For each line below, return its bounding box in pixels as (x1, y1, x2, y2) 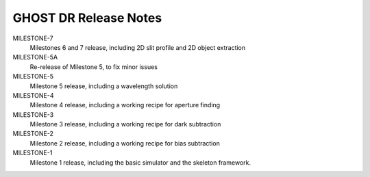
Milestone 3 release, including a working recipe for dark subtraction (29, 120, 221, 128)
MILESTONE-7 (12, 34, 53, 42)
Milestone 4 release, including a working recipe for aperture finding (29, 101, 221, 109)
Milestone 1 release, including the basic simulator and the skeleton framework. (29, 158, 251, 167)
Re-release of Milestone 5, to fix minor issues (29, 62, 158, 71)
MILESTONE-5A (12, 53, 58, 62)
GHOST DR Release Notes (12, 10, 162, 25)
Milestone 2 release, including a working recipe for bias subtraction (29, 139, 221, 147)
